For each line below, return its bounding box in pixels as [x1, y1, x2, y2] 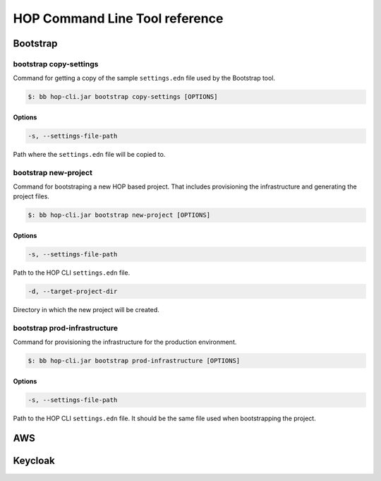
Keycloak [13, 455, 56, 467]
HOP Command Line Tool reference [13, 11, 224, 26]
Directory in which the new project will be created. [13, 305, 160, 314]
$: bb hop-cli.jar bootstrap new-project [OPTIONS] [28, 211, 211, 219]
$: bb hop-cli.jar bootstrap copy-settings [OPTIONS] [28, 93, 218, 101]
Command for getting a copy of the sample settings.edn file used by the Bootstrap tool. [13, 74, 275, 83]
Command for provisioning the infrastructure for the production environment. [13, 338, 237, 346]
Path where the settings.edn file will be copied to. [13, 150, 166, 158]
